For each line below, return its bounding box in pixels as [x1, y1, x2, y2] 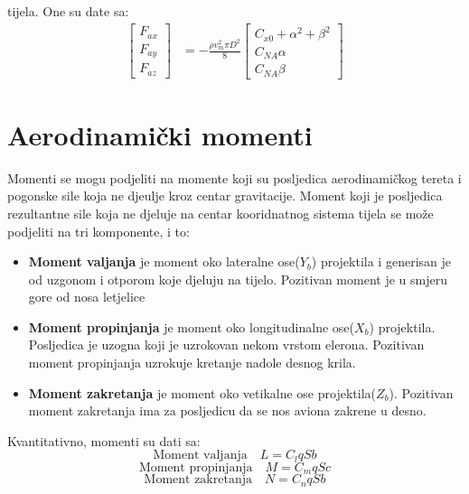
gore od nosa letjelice [28, 287, 145, 306]
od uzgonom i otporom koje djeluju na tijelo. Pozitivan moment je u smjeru [28, 269, 447, 288]
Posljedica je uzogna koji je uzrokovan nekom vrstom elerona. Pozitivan [28, 335, 425, 354]
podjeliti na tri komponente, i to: [7, 221, 190, 240]
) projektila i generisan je [311, 252, 451, 271]
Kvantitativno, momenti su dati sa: [7, 431, 201, 450]
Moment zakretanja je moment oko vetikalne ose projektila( [28, 383, 376, 402]
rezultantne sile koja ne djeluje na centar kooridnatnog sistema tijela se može [7, 203, 434, 222]
